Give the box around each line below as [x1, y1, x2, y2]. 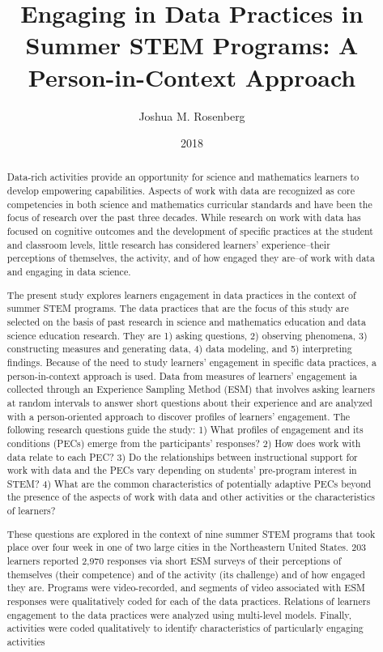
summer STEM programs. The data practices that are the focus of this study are [6, 301, 349, 315]
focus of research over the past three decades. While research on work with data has [6, 211, 361, 224]
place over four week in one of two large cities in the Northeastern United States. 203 [6, 540, 367, 554]
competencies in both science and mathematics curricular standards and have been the [6, 197, 372, 211]
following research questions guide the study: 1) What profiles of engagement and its [6, 423, 364, 437]
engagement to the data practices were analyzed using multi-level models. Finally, [6, 607, 351, 621]
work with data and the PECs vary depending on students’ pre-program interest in [6, 463, 357, 477]
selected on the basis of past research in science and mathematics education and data [6, 314, 366, 328]
